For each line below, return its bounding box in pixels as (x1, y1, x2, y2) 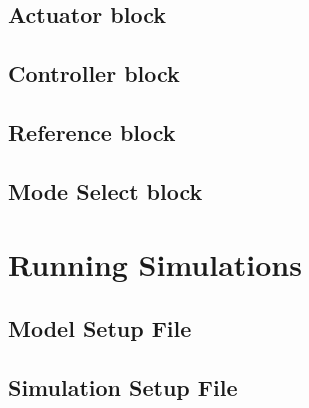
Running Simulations (8, 244, 302, 285)
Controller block (8, 58, 180, 89)
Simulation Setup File (8, 371, 238, 402)
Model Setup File (8, 312, 192, 343)
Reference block (8, 116, 176, 147)
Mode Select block (8, 175, 203, 206)
